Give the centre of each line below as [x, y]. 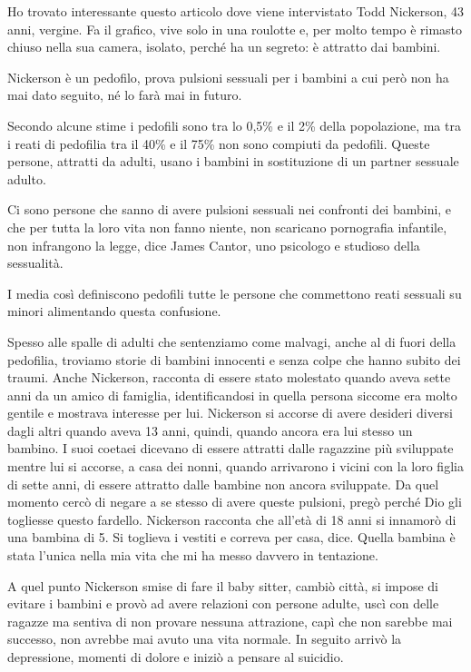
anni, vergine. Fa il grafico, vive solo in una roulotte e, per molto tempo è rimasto [235, 29]
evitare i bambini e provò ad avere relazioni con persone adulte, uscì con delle [223, 603]
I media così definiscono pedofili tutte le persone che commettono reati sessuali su [235, 293]
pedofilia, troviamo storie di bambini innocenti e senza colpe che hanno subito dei [234, 359]
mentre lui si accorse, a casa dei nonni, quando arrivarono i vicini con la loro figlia [235, 466]
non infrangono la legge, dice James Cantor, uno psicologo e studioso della [214, 245]
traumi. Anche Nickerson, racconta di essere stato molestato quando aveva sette [229, 377]
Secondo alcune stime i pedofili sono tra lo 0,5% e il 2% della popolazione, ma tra [234, 125]
